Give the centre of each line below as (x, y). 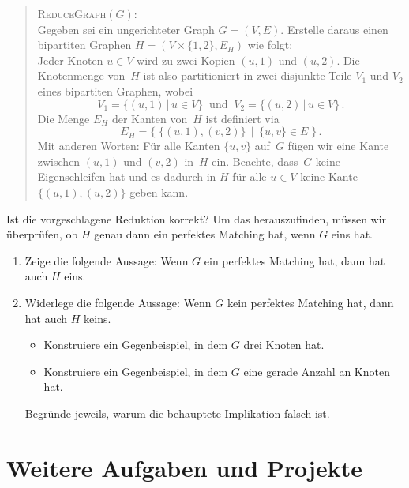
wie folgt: (270, 45)
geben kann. (159, 191)
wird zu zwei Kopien (186, 60)
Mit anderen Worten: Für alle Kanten (129, 146)
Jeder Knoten (70, 60)
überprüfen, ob (42, 234)
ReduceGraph (72, 13)
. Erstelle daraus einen (334, 29)
